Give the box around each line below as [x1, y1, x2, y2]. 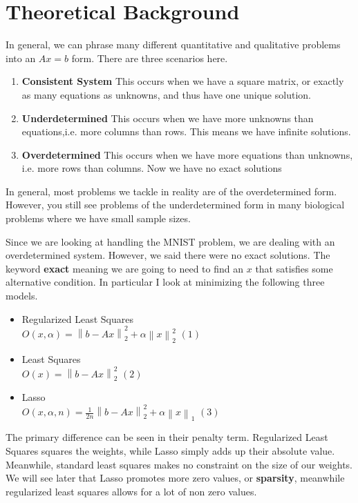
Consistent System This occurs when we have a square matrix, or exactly [21, 74, 344, 88]
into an [6, 50, 36, 65]
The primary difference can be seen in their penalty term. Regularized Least [6, 430, 328, 444]
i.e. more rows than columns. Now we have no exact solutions [21, 161, 282, 175]
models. [6, 288, 38, 303]
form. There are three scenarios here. [71, 50, 228, 65]
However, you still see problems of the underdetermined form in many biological [6, 197, 345, 212]
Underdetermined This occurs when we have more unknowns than [21, 110, 314, 125]
